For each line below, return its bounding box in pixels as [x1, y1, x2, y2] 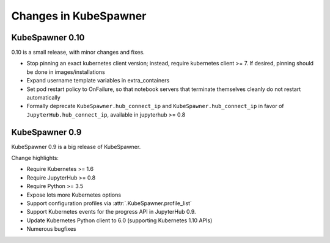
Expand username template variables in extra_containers [26, 77, 170, 84]
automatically [26, 94, 61, 101]
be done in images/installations [26, 68, 105, 76]
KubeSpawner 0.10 [11, 32, 85, 43]
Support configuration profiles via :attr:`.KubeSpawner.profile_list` [26, 200, 193, 207]
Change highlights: [11, 154, 59, 162]
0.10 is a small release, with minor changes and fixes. [11, 49, 145, 56]
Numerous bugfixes [26, 225, 76, 233]
